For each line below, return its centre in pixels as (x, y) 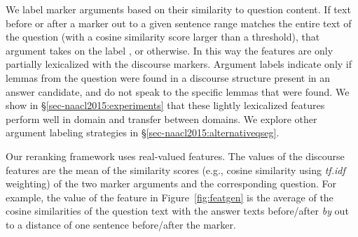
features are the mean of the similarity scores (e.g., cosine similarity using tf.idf (175, 170)
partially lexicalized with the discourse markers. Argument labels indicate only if (179, 64)
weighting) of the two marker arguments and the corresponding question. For (171, 184)
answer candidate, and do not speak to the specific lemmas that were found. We (178, 91)
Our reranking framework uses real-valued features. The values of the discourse (175, 156)
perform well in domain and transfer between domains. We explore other (161, 118)
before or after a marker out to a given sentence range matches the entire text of (179, 23)
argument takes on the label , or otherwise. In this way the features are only (170, 50)
